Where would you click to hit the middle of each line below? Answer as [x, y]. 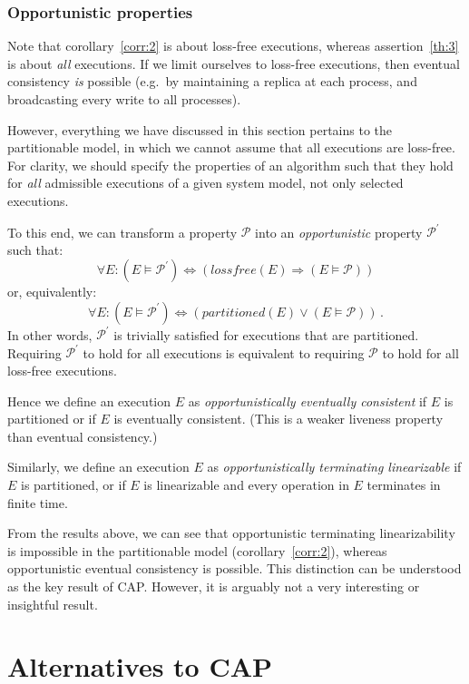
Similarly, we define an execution [98, 467]
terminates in [404, 484]
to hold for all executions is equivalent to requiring [224, 352]
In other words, [50, 334]
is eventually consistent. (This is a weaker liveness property [278, 419]
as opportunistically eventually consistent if [308, 401]
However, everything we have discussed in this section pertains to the [200, 129]
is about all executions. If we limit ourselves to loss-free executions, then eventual [234, 63]
